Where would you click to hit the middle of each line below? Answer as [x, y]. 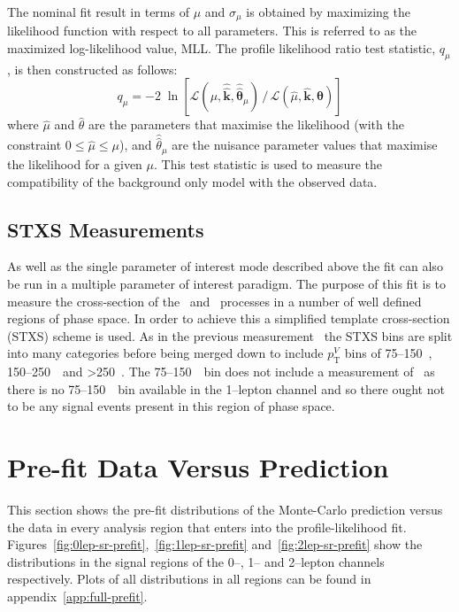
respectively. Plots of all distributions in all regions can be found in [189, 579]
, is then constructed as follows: [92, 69]
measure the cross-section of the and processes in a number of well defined [214, 301]
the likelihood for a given [75, 163]
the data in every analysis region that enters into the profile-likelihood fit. [207, 527]
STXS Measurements [106, 229]
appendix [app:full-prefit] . [77, 596]
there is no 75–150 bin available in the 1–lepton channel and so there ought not [226, 388]
